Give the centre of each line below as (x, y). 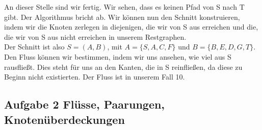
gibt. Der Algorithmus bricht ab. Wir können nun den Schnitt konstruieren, (122, 17)
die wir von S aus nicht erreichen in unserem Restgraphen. (95, 36)
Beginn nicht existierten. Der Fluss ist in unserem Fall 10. (95, 77)
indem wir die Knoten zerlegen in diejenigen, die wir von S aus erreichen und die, (131, 27)
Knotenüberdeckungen (64, 119)
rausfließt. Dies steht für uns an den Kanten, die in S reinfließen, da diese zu (123, 67)
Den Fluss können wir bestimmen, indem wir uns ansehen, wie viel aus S (118, 56)
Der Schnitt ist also (34, 47)
